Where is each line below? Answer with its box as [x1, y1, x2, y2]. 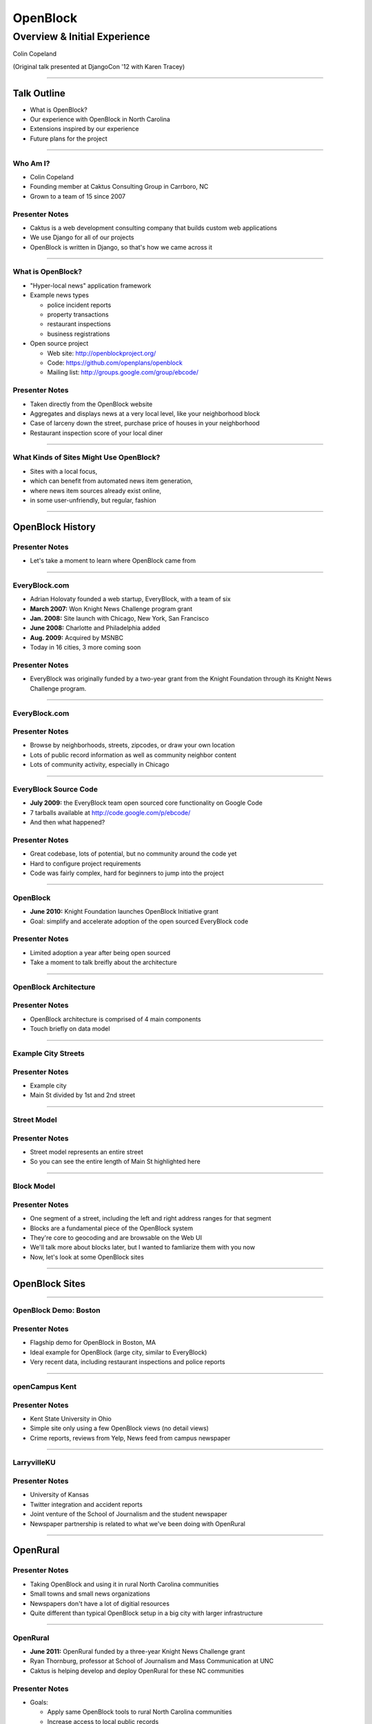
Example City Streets [12, 1049, 85, 1059]
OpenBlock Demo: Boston [12, 1305, 101, 1315]
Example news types [30, 291, 90, 299]
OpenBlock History [12, 521, 96, 532]
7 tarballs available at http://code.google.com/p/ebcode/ [30, 808, 191, 816]
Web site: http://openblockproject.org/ [47, 349, 156, 357]
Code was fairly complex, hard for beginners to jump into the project [30, 869, 224, 877]
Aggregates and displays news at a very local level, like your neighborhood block [30, 409, 260, 417]
